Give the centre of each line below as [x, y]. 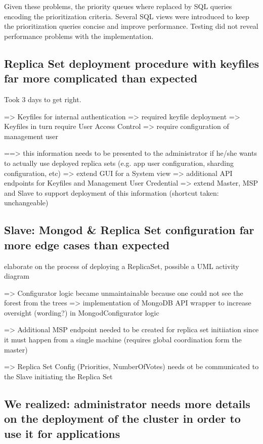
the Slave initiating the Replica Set [58, 376]
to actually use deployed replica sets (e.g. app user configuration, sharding [119, 163]
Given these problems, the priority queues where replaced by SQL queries [118, 6]
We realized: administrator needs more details [127, 403]
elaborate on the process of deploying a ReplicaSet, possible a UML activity [122, 266]
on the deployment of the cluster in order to [122, 418]
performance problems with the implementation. [79, 36]
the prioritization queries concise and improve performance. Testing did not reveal [131, 26]
